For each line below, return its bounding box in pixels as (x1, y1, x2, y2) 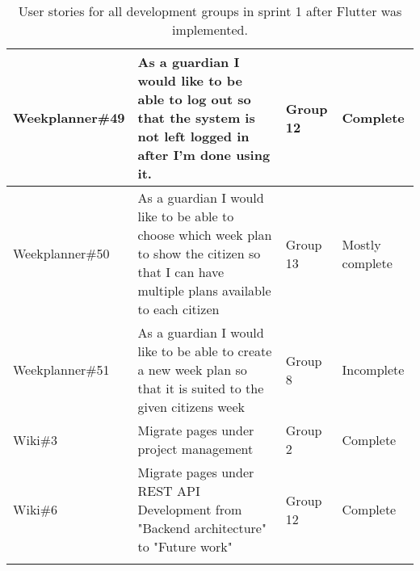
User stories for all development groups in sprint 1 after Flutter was (18, 2, 402, 20)
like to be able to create (137, 342, 272, 360)
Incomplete (342, 360, 405, 379)
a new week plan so (137, 360, 247, 379)
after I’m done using (137, 145, 271, 164)
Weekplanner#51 (13, 360, 110, 379)
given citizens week (137, 397, 246, 416)
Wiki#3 (13, 430, 58, 449)
